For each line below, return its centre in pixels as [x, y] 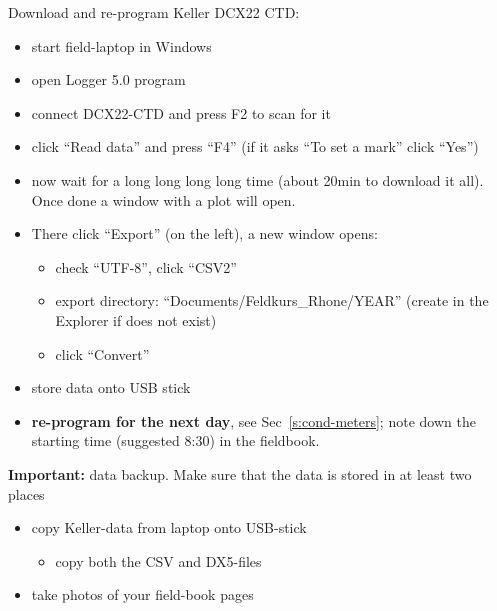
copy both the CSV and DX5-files [158, 560]
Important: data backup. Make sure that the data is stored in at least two [240, 473]
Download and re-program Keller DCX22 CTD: [154, 12]
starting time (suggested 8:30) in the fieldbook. [175, 440]
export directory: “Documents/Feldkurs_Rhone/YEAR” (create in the [272, 300]
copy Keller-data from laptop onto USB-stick [169, 527]
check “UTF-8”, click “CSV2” [146, 266]
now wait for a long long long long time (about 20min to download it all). [257, 179]
